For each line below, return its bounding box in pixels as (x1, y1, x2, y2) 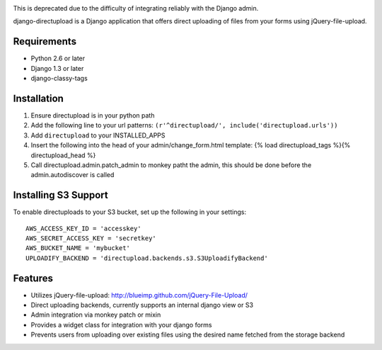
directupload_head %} (30, 151, 96, 159)
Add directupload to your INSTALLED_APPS (30, 131, 166, 140)
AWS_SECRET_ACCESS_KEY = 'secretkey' (25, 235, 157, 242)
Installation (13, 92, 64, 104)
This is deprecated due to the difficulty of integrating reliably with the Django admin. (13, 4, 259, 12)
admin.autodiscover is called (30, 171, 115, 179)
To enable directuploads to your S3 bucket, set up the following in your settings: (13, 208, 247, 216)
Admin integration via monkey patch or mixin (30, 310, 161, 319)
